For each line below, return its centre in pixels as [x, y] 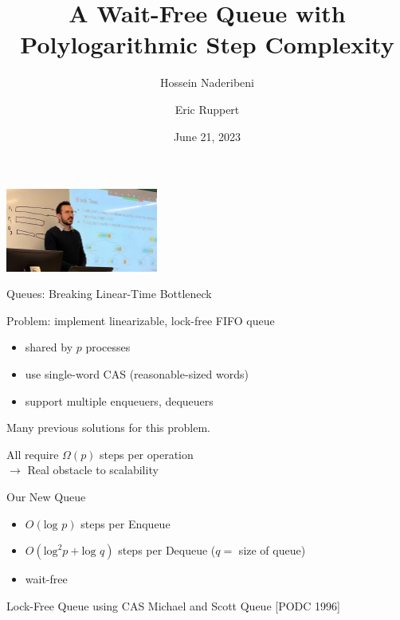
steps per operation [147, 454]
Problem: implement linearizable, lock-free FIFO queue [141, 320]
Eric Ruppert [207, 109]
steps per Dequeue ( [167, 550]
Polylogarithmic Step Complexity [207, 44]
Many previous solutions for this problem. [108, 428]
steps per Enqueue [125, 523]
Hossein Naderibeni [207, 82]
